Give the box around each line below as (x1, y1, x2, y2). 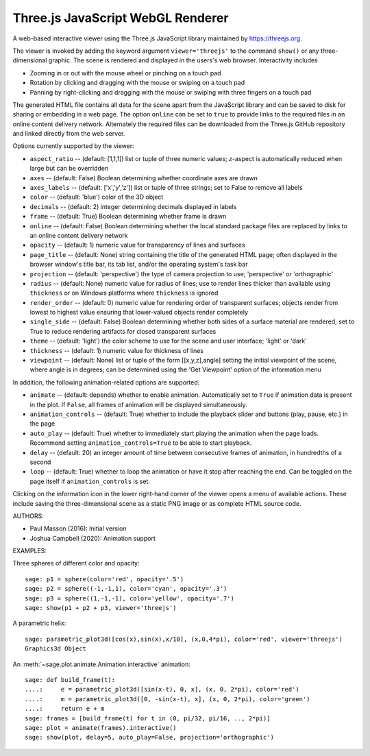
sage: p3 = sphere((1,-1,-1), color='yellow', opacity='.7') (25, 594, 234, 602)
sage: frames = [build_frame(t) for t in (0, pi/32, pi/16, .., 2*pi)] (25, 714, 271, 722)
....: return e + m (25, 705, 105, 713)
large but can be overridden (29, 164, 109, 173)
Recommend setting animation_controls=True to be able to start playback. (29, 439, 252, 447)
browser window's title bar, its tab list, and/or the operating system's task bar (29, 260, 248, 269)
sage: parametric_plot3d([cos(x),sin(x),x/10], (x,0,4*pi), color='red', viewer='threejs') (25, 635, 343, 643)
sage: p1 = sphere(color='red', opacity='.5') (25, 575, 184, 583)
